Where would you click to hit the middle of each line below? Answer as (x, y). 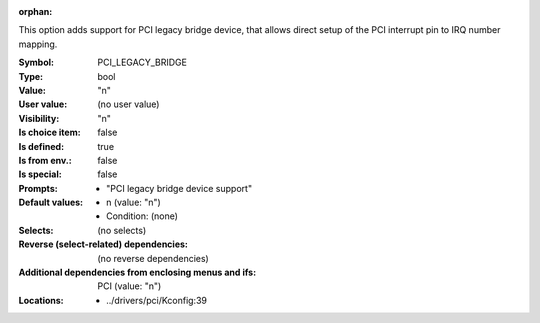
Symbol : (36, 62)
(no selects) (122, 230)
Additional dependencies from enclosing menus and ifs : (137, 272)
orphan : (35, 11)
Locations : (41, 300)
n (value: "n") (134, 202)
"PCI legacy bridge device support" (179, 188)
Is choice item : (49, 132)
